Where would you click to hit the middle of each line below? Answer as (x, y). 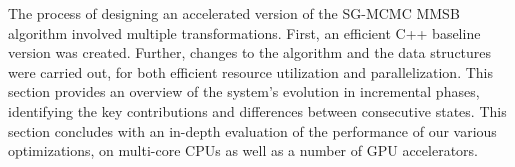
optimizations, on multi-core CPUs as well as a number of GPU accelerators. (243, 150)
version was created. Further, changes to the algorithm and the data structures (250, 52)
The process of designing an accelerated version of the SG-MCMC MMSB (234, 13)
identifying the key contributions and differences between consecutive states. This (257, 110)
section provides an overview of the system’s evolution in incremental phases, (244, 91)
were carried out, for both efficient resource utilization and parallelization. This (250, 71)
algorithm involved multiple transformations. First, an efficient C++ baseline (244, 32)
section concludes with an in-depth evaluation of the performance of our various (252, 130)
